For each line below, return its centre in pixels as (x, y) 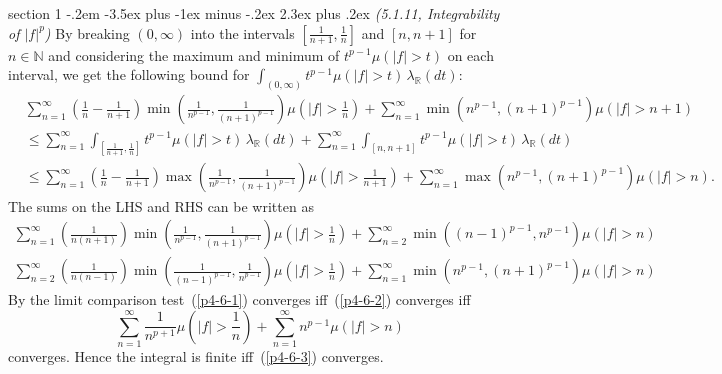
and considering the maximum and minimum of (194, 54)
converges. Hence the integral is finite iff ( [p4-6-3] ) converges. (196, 356)
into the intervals (242, 32)
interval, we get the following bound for (129, 74)
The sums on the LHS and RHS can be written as (161, 205)
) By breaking (87, 32)
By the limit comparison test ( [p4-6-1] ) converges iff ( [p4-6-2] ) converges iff (239, 299)
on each (470, 54)
